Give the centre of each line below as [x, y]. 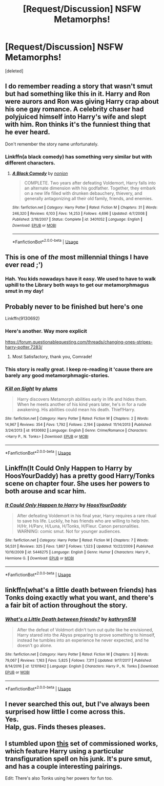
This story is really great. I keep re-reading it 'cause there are [79, 369]
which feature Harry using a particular [64, 751]
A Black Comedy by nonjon [40, 173]
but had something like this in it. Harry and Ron [78, 94]
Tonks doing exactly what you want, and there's [80, 597]
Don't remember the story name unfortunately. [52, 144]
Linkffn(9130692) [22, 319]
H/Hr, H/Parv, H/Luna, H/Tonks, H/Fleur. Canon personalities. [78, 526]
